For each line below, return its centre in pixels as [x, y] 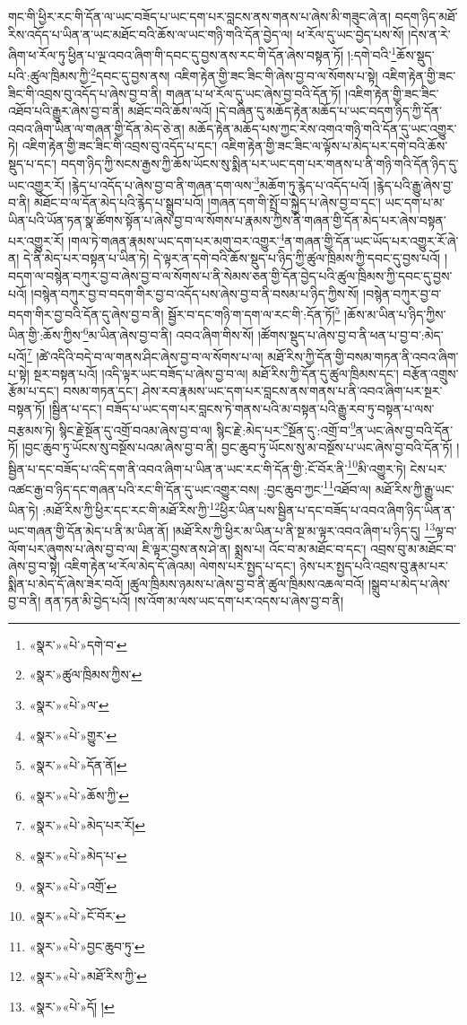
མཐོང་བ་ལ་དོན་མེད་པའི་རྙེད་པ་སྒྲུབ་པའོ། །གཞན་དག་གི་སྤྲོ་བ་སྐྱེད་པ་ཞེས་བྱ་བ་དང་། [208, 201]
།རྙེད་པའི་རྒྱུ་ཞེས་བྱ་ [413, 184]
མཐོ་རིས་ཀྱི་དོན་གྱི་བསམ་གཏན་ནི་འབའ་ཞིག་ [363, 356]
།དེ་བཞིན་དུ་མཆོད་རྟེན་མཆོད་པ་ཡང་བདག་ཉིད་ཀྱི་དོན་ [329, 111]
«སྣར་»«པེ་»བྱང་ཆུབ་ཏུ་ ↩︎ [87, 946]
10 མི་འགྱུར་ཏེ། [376, 467]
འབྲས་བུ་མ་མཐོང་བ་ [413, 548]
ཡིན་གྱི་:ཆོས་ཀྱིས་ [46, 335]
